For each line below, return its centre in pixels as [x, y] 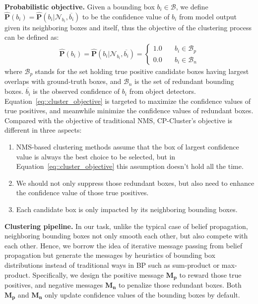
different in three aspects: [43, 130]
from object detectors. [162, 91]
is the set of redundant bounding [184, 81]
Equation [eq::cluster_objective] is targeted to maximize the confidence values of [128, 101]
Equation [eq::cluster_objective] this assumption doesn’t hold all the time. [130, 166]
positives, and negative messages [54, 285]
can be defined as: [32, 37]
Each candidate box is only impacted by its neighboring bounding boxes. [127, 209]
